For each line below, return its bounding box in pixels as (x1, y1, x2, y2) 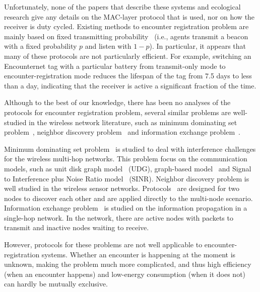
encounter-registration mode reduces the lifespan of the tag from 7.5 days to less (4, 70, 252, 81)
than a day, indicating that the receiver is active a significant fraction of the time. (4, 80, 256, 90)
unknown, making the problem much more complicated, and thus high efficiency (4, 259, 251, 269)
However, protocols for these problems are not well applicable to (4, 239, 203, 250)
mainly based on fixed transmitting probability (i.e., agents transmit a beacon (4, 31, 248, 41)
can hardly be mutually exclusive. (4, 278, 108, 289)
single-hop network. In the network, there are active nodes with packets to (4, 212, 233, 223)
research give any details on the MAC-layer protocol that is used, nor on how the (4, 11, 255, 22)
